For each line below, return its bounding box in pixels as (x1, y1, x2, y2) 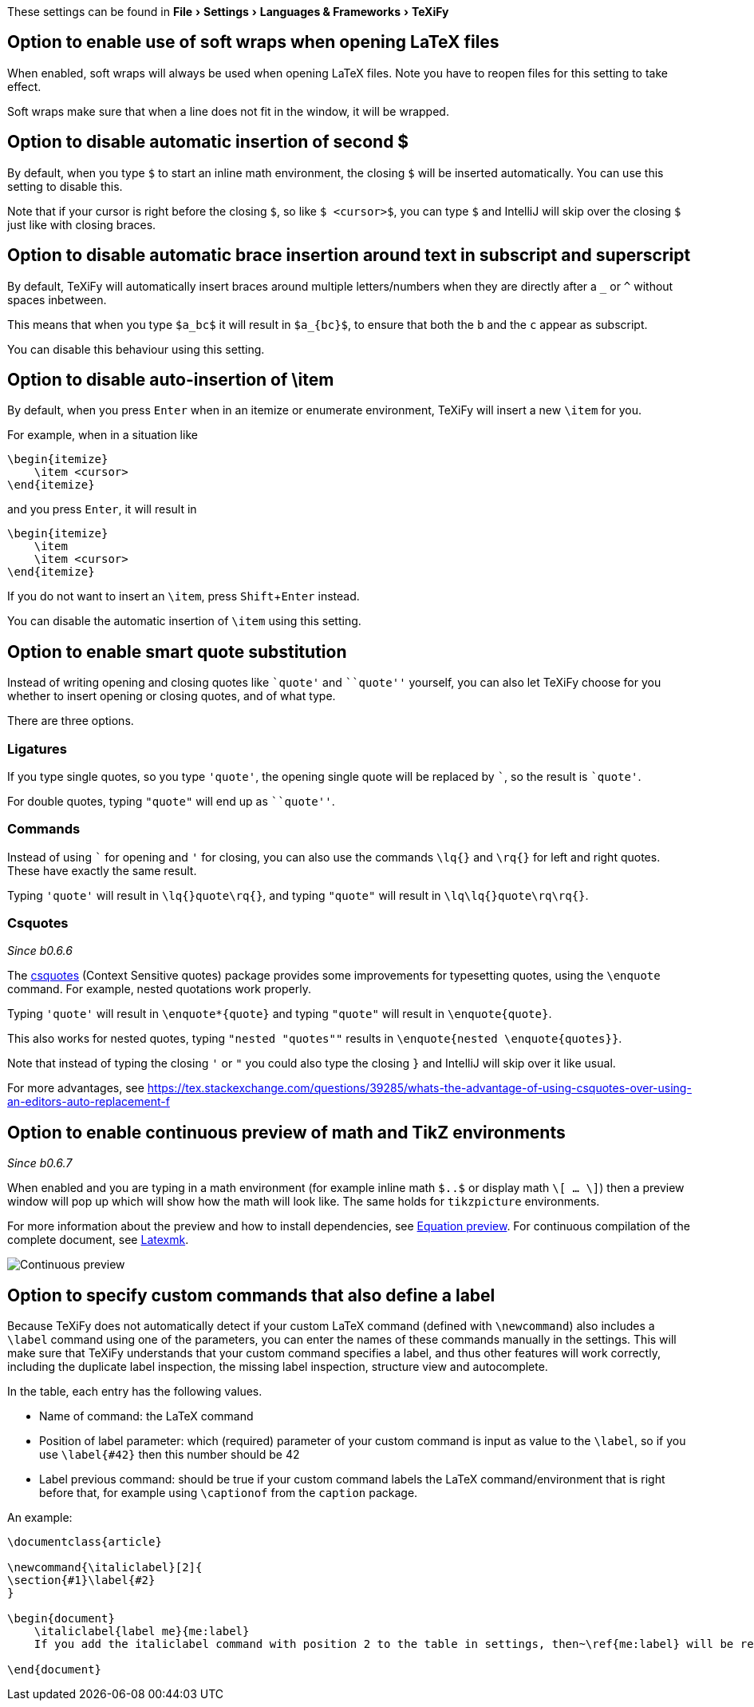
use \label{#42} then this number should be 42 (39, 1448, 300, 1462)
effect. (7, 79, 41, 93)
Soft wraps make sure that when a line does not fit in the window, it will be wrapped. (7, 104, 449, 118)
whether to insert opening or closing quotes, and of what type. (7, 689, 336, 703)
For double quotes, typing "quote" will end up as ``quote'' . (7, 794, 335, 808)
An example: (7, 1511, 73, 1525)
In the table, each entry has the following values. (7, 1384, 263, 1399)
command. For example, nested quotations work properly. (7, 982, 311, 996)
